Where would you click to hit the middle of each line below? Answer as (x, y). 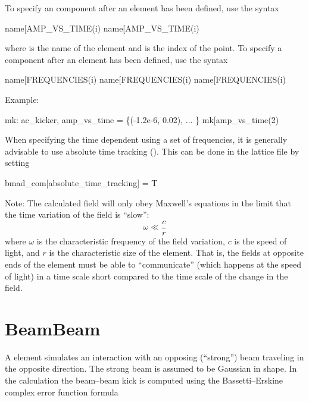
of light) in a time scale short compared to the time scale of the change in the (146, 276)
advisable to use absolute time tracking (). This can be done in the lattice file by (152, 151)
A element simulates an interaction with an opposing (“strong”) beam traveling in (154, 357)
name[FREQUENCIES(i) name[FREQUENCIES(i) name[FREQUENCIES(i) (145, 79)
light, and (22, 252)
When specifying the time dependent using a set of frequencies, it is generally (146, 139)
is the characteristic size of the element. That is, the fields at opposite (176, 252)
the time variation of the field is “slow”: (77, 214)
